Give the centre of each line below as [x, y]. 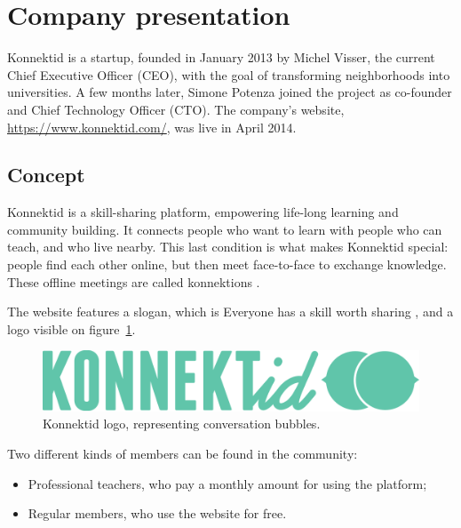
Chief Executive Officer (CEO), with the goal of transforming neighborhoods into [229, 74]
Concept [46, 175]
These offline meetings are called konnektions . [134, 281]
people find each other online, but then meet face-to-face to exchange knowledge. [227, 264]
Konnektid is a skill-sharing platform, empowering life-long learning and [203, 212]
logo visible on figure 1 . [72, 328]
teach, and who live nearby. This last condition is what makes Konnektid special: [228, 247]
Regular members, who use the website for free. [157, 513]
